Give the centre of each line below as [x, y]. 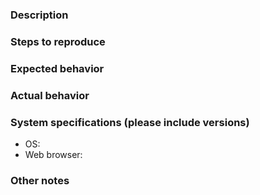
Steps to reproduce [58, 41]
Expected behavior [57, 68]
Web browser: [53, 154]
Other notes [40, 180]
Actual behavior [50, 95]
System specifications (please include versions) [130, 122]
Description [39, 15]
